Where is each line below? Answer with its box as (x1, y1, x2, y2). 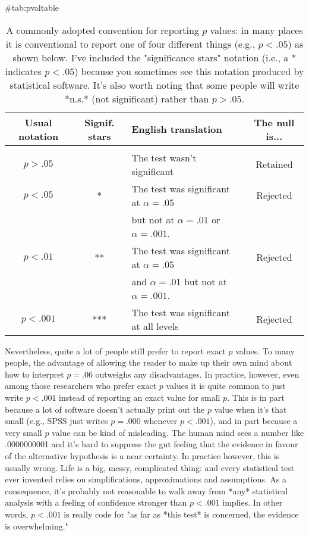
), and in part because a (210, 415, 298, 427)
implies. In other (222, 496, 283, 509)
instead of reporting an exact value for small (59, 391, 220, 403)
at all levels (131, 319, 179, 333)
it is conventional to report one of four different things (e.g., (5, 36, 256, 51)
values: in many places (210, 23, 303, 37)
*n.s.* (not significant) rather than (64, 91, 209, 105)
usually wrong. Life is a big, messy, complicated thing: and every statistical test (5, 461, 295, 473)
